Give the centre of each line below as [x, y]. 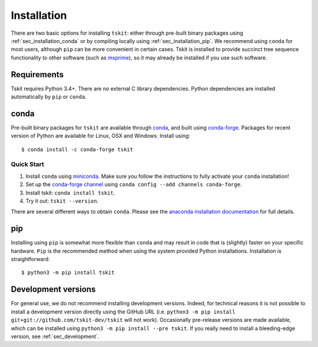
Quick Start [27, 164]
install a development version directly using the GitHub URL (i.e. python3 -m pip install [123, 312]
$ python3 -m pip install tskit [68, 273]
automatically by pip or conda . [49, 97]
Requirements [37, 75]
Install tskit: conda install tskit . [70, 193]
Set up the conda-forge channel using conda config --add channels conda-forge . [134, 184]
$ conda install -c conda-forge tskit [77, 149]
